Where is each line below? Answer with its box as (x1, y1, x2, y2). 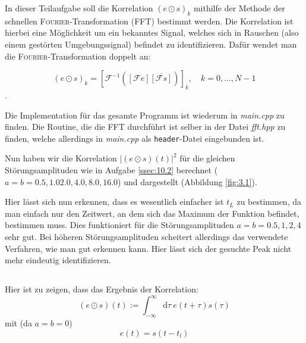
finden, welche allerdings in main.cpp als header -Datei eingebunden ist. (5, 132, 264, 144)
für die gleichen (179, 152, 235, 164)
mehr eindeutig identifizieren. (5, 254, 111, 266)
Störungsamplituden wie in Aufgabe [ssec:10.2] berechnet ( (5, 164, 218, 176)
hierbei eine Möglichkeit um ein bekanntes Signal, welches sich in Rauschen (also (5, 26, 299, 39)
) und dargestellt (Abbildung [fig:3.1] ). (118, 175, 257, 188)
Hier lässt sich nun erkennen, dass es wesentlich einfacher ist (5, 195, 224, 208)
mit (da (5, 317, 32, 329)
